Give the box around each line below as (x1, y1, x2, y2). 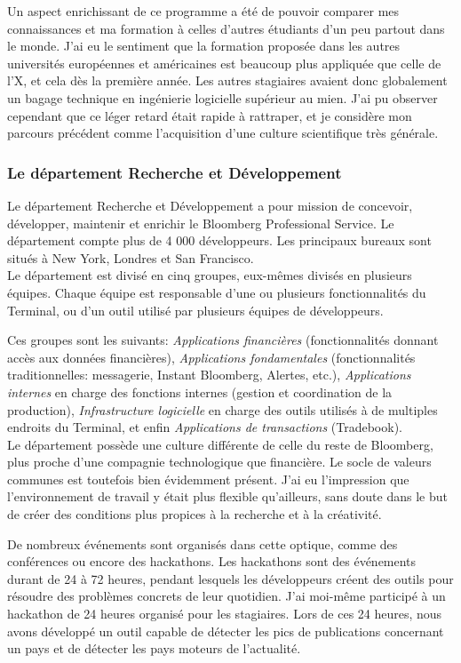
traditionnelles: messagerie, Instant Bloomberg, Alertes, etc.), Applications (7, 365, 411, 384)
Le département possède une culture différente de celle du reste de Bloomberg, (7, 435, 433, 453)
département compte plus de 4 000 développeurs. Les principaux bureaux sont (7, 231, 432, 250)
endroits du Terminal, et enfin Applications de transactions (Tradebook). (7, 418, 402, 436)
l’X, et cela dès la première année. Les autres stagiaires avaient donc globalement (7, 71, 448, 90)
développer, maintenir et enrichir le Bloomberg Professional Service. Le (7, 213, 394, 232)
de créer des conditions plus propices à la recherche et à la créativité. (7, 505, 382, 523)
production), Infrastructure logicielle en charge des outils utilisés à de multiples (7, 400, 438, 419)
